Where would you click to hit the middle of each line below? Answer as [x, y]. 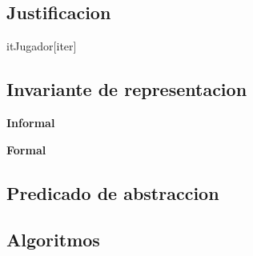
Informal [31, 122]
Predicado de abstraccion [113, 192]
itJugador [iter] [42, 46]
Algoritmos [53, 240]
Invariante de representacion [127, 89]
